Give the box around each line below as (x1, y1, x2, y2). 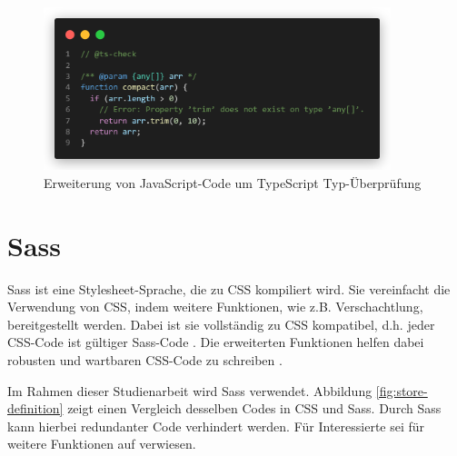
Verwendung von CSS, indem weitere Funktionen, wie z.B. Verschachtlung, (7, 297, 423, 316)
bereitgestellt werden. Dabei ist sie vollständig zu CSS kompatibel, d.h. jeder (7, 314, 435, 333)
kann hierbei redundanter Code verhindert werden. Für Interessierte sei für (7, 416, 425, 435)
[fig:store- (375, 381, 428, 400)
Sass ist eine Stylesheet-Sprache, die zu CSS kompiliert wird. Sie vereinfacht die (7, 279, 451, 298)
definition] (7, 399, 64, 418)
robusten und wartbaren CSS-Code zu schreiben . (7, 350, 283, 369)
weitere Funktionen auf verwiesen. (7, 434, 196, 453)
